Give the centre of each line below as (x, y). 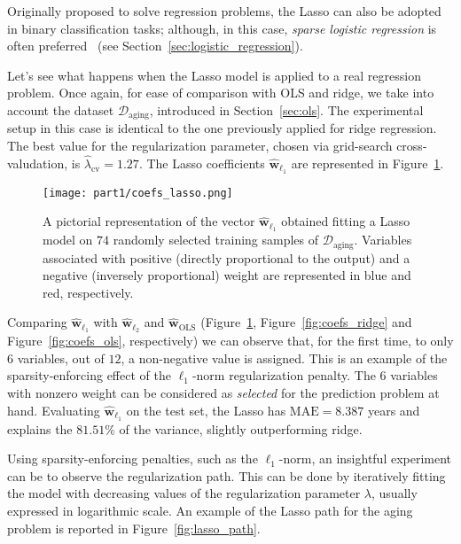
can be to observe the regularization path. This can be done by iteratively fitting (227, 475)
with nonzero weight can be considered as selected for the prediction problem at (223, 393)
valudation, (38, 163)
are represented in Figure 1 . (367, 163)
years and (394, 410)
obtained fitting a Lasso (346, 221)
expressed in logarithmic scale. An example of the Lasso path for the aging (210, 510)
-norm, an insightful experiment (365, 459)
